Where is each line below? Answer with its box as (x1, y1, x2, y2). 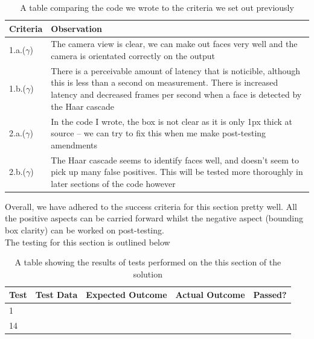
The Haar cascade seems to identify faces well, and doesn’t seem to (51, 153, 300, 166)
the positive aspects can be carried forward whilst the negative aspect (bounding (5, 212, 304, 224)
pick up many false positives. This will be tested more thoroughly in (51, 165, 303, 178)
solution (133, 267, 162, 280)
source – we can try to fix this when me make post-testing (51, 127, 266, 139)
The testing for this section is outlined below (5, 235, 170, 248)
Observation (51, 22, 102, 34)
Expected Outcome (86, 288, 167, 301)
